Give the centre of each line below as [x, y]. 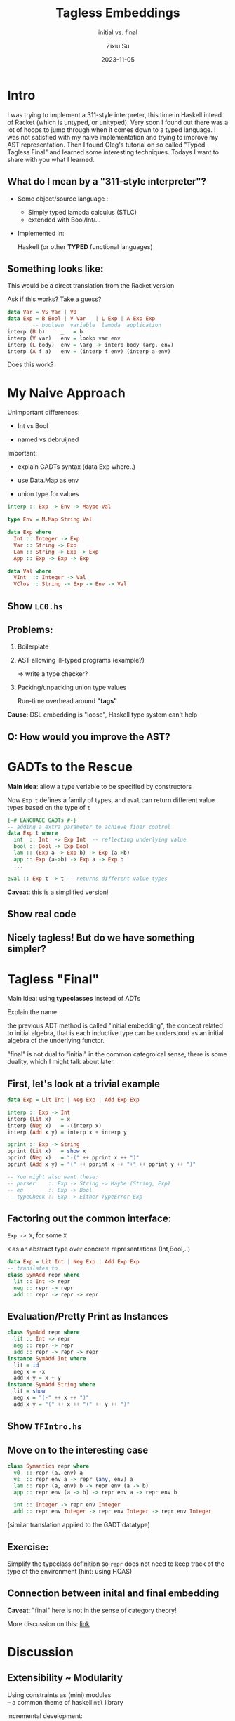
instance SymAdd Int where [47, 1358]
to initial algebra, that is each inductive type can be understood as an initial [115, 1033]
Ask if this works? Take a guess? [54, 299]
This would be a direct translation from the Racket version [91, 286]
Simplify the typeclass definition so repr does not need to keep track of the [116, 1564]
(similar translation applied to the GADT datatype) [79, 1525]
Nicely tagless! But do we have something [101, 938]
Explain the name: [33, 1012]
